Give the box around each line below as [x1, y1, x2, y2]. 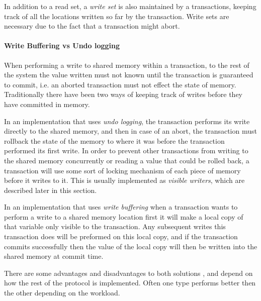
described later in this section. [4, 184, 97, 195]
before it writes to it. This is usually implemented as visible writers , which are [4, 175, 245, 185]
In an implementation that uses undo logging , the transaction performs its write [4, 116, 250, 126]
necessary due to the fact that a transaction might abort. [4, 21, 180, 31]
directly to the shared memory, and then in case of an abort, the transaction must [4, 126, 257, 136]
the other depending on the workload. [4, 287, 120, 298]
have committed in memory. [4, 98, 90, 109]
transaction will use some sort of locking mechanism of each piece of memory [4, 165, 241, 175]
